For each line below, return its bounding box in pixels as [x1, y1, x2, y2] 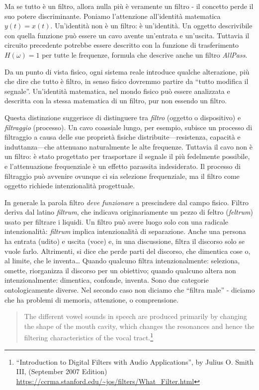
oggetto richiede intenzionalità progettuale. [4, 180, 135, 191]
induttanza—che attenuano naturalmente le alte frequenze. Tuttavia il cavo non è [4, 141, 253, 152]
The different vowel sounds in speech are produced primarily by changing [24, 311, 247, 321]
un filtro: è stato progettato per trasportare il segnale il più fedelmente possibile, [4, 151, 250, 161]
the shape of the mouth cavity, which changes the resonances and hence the [24, 320, 255, 331]
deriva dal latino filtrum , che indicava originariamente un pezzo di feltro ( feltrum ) [4, 207, 253, 217]
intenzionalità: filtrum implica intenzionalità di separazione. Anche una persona [4, 226, 246, 236]
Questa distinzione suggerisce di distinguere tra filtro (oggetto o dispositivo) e [4, 112, 241, 122]
